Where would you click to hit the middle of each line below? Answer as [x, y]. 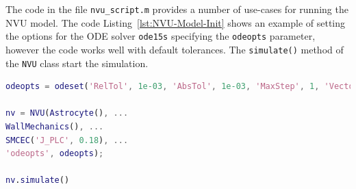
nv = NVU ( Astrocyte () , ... [67, 113]
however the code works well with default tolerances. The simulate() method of [175, 49]
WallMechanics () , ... [55, 127]
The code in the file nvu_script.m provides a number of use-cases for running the [177, 9]
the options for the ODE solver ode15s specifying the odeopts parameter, [161, 36]
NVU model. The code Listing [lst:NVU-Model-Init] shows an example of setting [176, 22]
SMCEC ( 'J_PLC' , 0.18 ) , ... [67, 140]
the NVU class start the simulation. [77, 63]
